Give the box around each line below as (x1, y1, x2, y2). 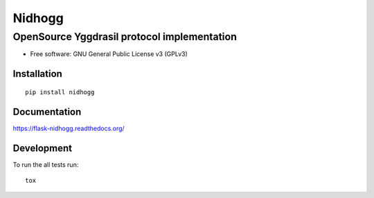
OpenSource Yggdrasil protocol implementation (12, 30, 237, 43)
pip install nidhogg (25, 88, 95, 96)
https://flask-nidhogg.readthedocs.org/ (12, 124, 125, 132)
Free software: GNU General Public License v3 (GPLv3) (30, 50, 188, 58)
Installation (12, 68, 62, 80)
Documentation (12, 106, 82, 118)
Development (12, 142, 73, 154)
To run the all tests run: (12, 160, 79, 169)
